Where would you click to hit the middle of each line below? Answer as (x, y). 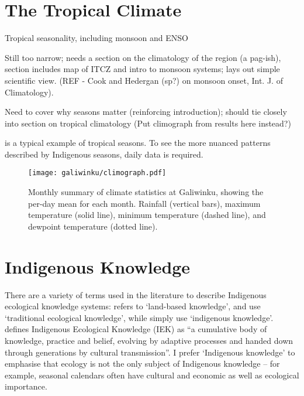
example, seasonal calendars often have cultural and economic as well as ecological (152, 375)
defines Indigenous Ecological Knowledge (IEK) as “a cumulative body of (136, 329)
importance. (26, 386)
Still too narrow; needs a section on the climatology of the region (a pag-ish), (143, 57)
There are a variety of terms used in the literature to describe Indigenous (136, 294)
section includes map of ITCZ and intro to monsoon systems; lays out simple (142, 69)
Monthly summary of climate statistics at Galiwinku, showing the (146, 192)
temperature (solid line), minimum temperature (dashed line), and (147, 215)
